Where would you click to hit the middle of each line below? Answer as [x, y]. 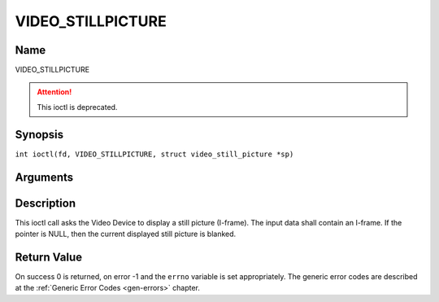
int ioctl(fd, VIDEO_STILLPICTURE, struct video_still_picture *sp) [154, 154]
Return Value [49, 257]
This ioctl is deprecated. [77, 107]
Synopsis [39, 134]
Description [46, 203]
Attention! [54, 92]
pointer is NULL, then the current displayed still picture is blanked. [126, 234]
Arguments [44, 177]
